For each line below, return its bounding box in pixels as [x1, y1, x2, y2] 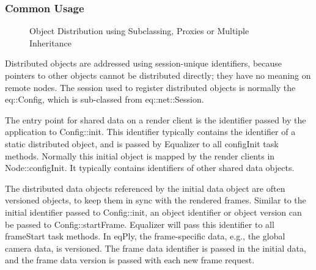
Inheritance [29, 36, 72, 49]
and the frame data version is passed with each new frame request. [5, 254, 255, 266]
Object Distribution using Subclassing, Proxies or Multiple [29, 24, 249, 37]
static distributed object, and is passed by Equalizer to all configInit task [5, 137, 279, 150]
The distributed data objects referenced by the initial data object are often [5, 181, 285, 194]
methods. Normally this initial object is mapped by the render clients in [5, 149, 275, 162]
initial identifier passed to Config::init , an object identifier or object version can [5, 205, 302, 218]
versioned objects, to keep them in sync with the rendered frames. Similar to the [5, 194, 306, 206]
